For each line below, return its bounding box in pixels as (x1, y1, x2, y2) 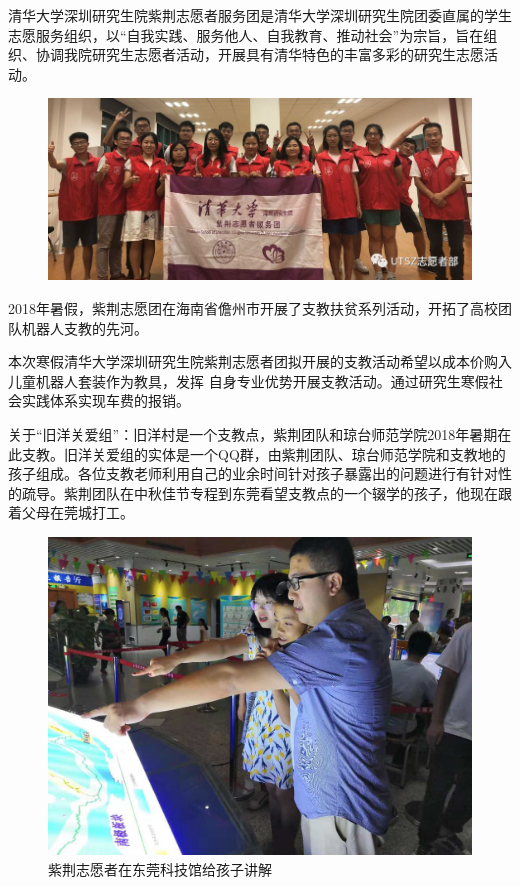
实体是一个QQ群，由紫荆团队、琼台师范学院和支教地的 (147, 443, 506, 464)
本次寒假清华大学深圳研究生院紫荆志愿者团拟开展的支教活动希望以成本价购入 (8, 351, 512, 372)
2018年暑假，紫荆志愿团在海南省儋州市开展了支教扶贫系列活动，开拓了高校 (8, 298, 498, 319)
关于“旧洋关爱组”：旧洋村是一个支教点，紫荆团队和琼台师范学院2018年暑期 (8, 424, 498, 444)
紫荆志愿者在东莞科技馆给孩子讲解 (48, 858, 272, 879)
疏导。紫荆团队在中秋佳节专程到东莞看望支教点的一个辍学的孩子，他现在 (21, 482, 498, 503)
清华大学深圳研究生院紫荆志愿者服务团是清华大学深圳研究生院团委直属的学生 (8, 5, 512, 25)
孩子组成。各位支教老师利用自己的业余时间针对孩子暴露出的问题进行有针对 (8, 463, 498, 484)
